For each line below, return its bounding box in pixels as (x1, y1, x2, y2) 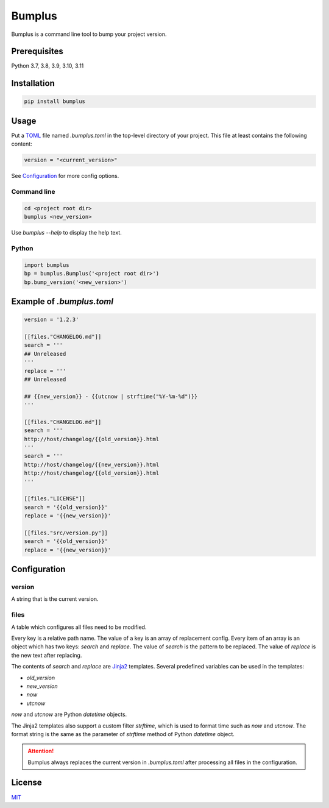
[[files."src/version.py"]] (24, 529, 108, 536)
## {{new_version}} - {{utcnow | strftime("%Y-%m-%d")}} (24, 393, 198, 400)
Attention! (27, 747, 54, 755)
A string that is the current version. (11, 595, 99, 603)
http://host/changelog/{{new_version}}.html (24, 461, 160, 468)
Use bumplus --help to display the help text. (11, 229, 122, 236)
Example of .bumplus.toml (11, 296, 114, 307)
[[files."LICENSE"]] (24, 495, 85, 502)
